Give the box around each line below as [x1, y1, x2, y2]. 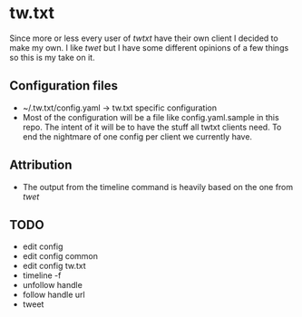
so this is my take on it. [9, 52, 95, 62]
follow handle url [22, 289, 85, 301]
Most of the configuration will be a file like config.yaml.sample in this [22, 111, 279, 122]
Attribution [9, 158, 73, 173]
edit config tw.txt [22, 261, 86, 272]
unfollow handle [22, 280, 83, 291]
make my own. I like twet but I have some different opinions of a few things [9, 42, 289, 53]
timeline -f [22, 270, 62, 281]
